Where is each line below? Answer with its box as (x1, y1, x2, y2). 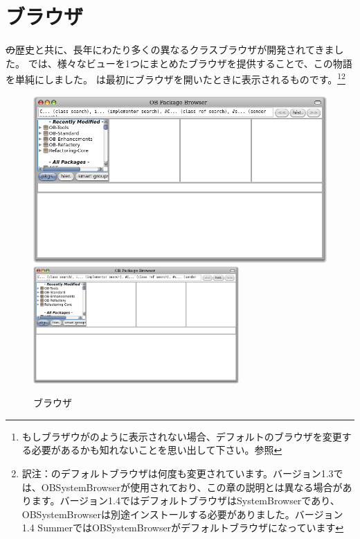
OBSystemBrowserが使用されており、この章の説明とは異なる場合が (41, 479, 343, 494)
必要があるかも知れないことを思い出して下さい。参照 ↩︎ (31, 443, 282, 457)
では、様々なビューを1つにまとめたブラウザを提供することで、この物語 (28, 55, 352, 70)
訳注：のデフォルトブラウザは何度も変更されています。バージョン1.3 (21, 466, 334, 480)
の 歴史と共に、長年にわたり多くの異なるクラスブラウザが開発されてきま (6, 42, 334, 57)
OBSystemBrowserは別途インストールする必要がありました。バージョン (21, 506, 343, 521)
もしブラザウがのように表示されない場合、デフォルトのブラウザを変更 (21, 429, 342, 443)
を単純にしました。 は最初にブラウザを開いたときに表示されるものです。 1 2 (6, 70, 345, 86)
